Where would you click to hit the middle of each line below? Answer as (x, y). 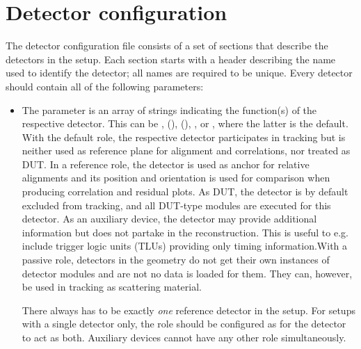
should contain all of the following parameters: (105, 86)
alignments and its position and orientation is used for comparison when (176, 178)
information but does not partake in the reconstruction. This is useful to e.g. (185, 232)
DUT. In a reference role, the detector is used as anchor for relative (166, 164)
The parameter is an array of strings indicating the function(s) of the (169, 109)
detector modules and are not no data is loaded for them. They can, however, (187, 273)
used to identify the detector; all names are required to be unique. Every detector (179, 73)
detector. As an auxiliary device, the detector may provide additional (169, 219)
